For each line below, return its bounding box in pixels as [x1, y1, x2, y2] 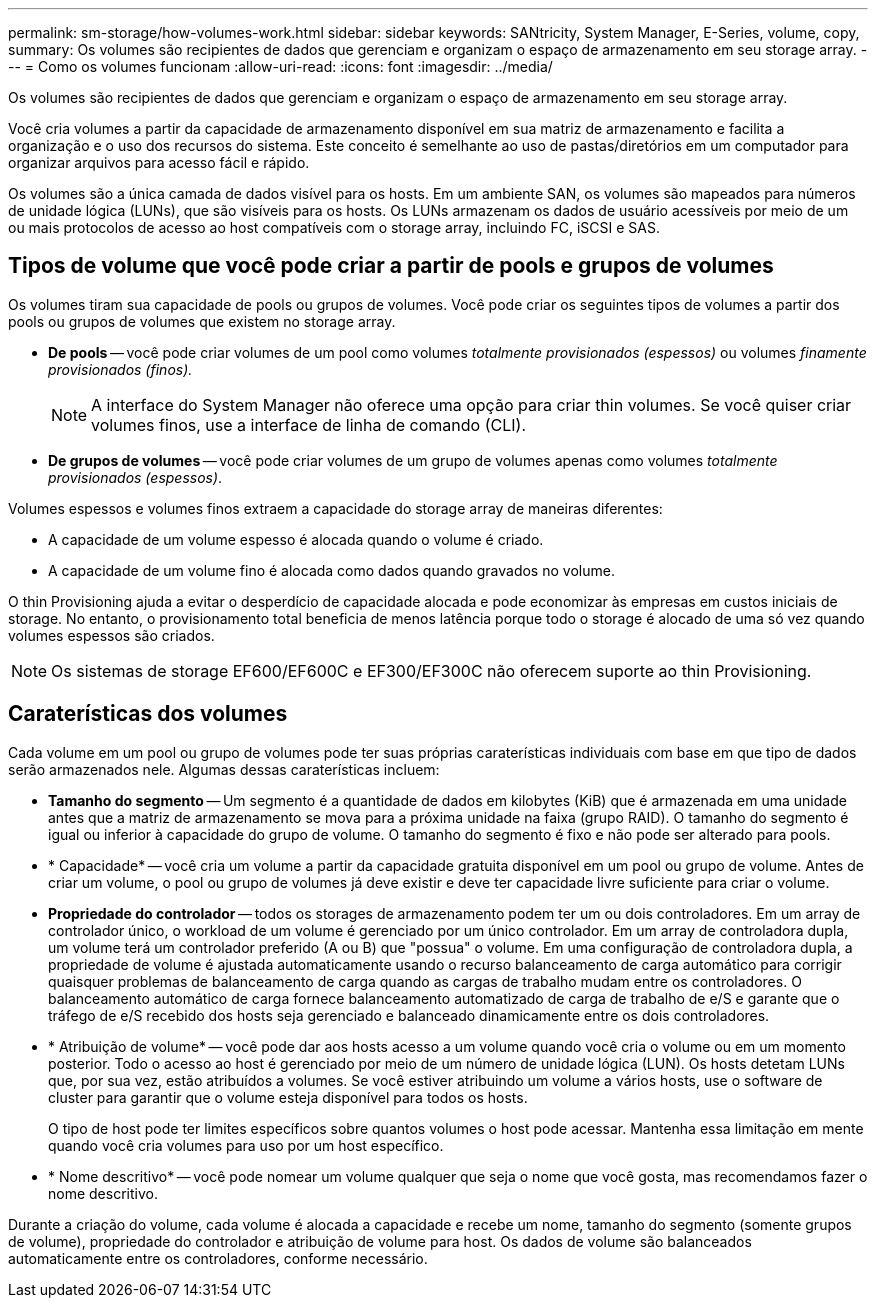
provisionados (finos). [48, 360, 193, 378]
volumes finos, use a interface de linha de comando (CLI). [91, 414, 526, 435]
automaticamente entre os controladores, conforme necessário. [8, 1249, 428, 1267]
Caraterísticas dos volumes [8, 701, 288, 727]
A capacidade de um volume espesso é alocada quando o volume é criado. [48, 530, 544, 548]
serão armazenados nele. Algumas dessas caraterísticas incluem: [8, 760, 440, 778]
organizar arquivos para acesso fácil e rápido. [8, 154, 310, 171]
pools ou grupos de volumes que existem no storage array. [8, 312, 396, 330]
